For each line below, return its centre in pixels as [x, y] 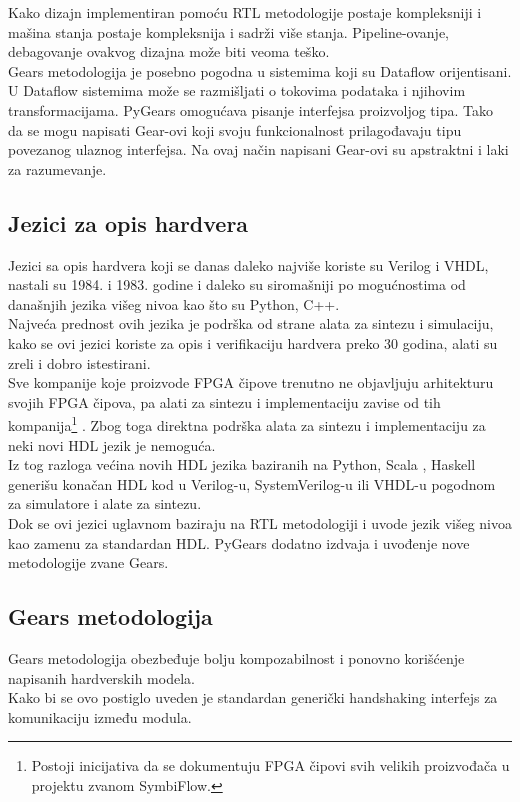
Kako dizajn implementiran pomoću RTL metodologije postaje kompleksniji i [245, 12]
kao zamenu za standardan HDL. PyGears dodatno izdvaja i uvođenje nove [239, 542]
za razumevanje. [57, 168]
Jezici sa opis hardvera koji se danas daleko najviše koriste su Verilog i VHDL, [248, 264]
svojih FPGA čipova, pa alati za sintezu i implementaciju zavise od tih [224, 401]
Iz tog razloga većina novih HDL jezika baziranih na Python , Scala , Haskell [242, 464]
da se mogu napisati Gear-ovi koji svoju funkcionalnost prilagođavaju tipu [235, 129]
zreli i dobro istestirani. [79, 362]
